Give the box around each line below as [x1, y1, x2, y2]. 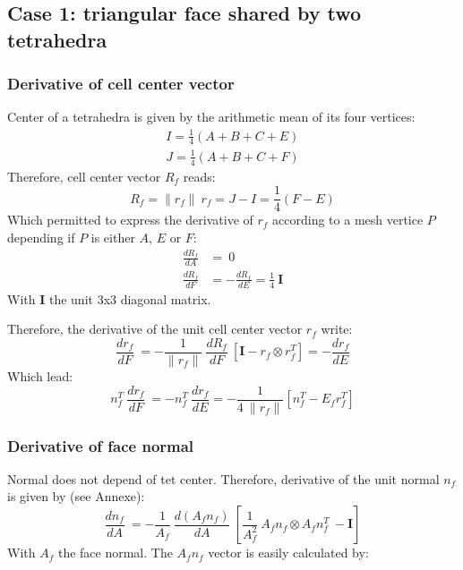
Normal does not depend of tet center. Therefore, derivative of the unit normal [7, 469, 440, 488]
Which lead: [7, 366, 73, 385]
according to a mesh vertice [272, 210, 424, 229]
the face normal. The [57, 543, 173, 562]
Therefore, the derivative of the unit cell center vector [7, 319, 303, 338]
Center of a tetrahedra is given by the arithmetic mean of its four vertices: [7, 107, 416, 126]
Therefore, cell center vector [7, 166, 161, 185]
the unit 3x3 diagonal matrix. [48, 289, 211, 308]
